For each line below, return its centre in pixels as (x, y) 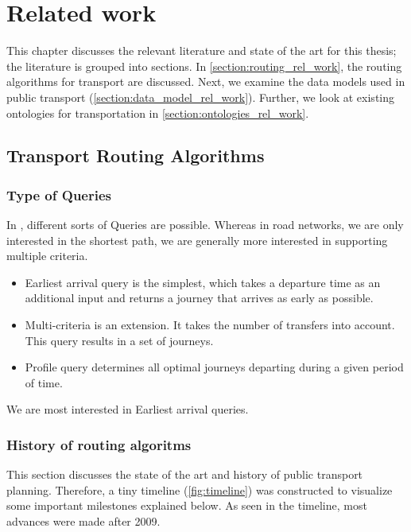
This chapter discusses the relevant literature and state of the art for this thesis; (202, 50)
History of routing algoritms (99, 444)
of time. (44, 382)
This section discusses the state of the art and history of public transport (185, 474)
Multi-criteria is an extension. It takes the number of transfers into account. (210, 325)
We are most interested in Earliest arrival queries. (128, 409)
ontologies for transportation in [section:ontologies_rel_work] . (158, 113)
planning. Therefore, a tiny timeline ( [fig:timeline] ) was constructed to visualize (200, 489)
